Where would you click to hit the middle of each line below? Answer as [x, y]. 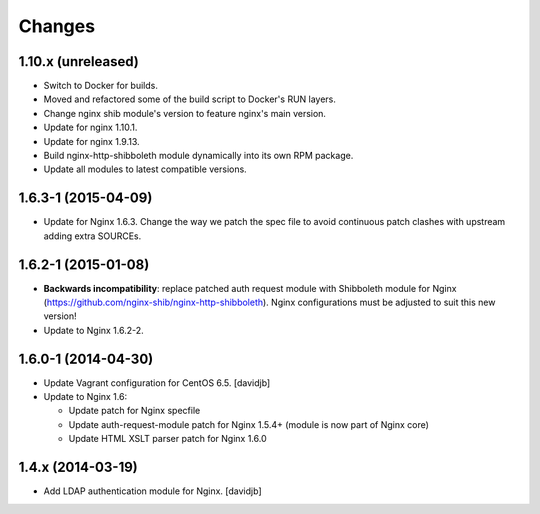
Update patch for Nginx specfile [134, 411]
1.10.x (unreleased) [78, 61]
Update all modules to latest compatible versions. [145, 169]
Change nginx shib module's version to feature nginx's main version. [185, 113]
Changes [56, 26]
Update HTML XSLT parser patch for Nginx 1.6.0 [167, 439]
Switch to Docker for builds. [101, 86]
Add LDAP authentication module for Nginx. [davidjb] [152, 491]
